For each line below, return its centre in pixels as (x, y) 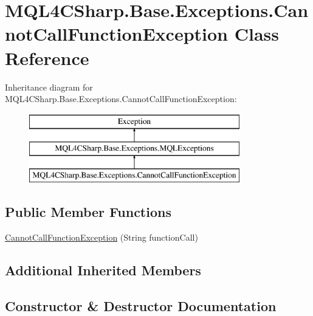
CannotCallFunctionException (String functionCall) (101, 237)
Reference (47, 57)
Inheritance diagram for (49, 87)
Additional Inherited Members (103, 270)
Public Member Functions (88, 212)
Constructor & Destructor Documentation (141, 305)
